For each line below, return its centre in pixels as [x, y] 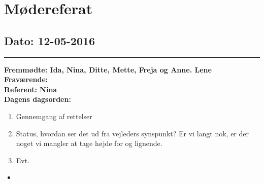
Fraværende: [26, 79]
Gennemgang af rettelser [54, 116]
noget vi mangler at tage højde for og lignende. [89, 143]
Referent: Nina [31, 89]
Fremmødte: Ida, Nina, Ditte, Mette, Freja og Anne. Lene [108, 69]
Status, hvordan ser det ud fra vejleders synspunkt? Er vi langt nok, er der [133, 133]
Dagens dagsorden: [38, 99]
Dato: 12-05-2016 [50, 40]
